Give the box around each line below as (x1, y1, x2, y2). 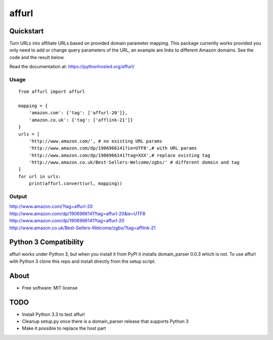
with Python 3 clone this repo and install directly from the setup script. (9, 258, 156, 264)
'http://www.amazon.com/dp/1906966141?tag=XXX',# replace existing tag (28, 152, 210, 158)
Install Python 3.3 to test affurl (22, 311, 85, 317)
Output (9, 193, 27, 200)
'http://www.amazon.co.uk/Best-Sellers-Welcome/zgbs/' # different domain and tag (28, 160, 240, 165)
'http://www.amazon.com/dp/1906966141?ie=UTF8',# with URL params (28, 145, 197, 151)
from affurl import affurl (18, 89, 85, 94)
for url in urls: (18, 173, 61, 179)
